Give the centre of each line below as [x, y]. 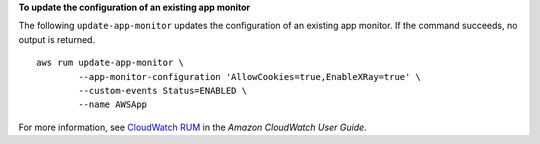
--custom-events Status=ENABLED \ [163, 90]
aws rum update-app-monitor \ [110, 63]
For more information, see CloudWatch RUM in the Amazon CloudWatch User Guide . [192, 127]
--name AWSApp [113, 104]
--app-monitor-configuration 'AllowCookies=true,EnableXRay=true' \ [250, 76]
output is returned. [56, 39]
